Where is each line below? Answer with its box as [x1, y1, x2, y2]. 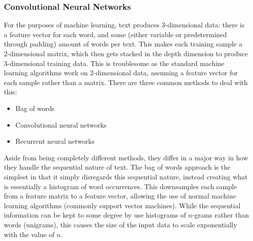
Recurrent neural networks [15, 136, 95, 146]
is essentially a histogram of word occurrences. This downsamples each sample [4, 181, 237, 191]
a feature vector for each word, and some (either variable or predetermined [4, 29, 227, 39]
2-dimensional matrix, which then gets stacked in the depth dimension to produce [4, 48, 248, 58]
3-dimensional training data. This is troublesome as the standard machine [4, 58, 225, 68]
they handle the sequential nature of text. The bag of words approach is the [4, 162, 231, 172]
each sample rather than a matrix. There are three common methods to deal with [4, 77, 248, 87]
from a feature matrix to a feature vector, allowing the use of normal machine [4, 191, 236, 201]
